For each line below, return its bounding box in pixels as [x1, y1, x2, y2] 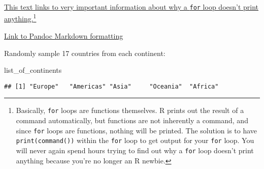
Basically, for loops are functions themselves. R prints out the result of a [16, 105, 244, 116]
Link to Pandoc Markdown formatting [4, 30, 123, 41]
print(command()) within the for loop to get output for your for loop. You [16, 135, 254, 146]
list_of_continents [4, 65, 62, 75]
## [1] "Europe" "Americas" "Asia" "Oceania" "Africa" [4, 82, 219, 90]
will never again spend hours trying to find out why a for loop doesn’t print [16, 145, 254, 155]
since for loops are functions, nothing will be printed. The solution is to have [16, 125, 257, 135]
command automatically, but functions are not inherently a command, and [16, 115, 248, 125]
